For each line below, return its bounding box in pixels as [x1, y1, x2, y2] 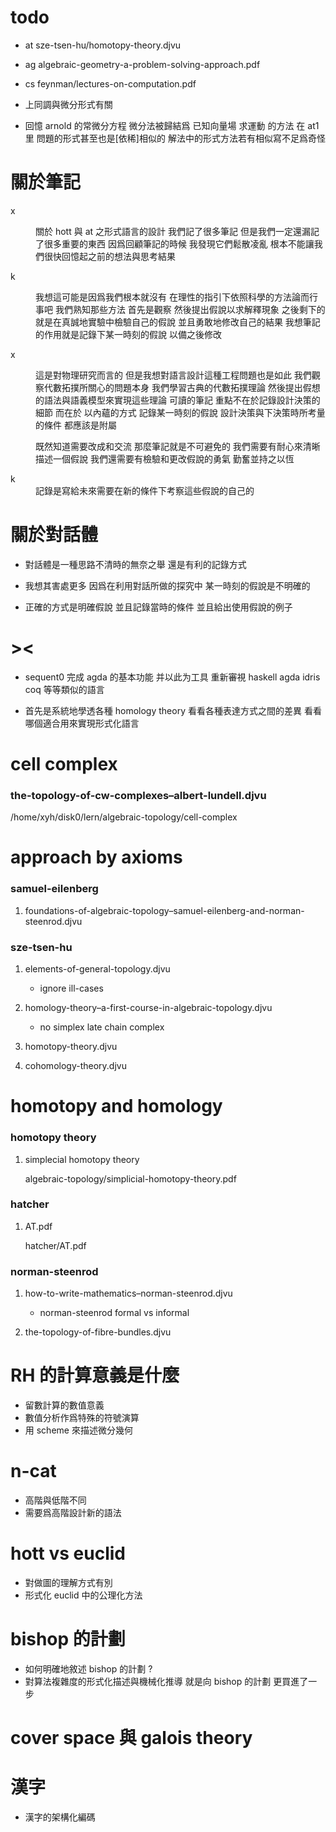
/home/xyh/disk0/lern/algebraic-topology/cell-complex [10, 811, 238, 823]
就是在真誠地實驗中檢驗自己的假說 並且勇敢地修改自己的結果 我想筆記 [35, 316, 321, 328]
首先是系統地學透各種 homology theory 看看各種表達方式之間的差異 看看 [24, 704, 322, 716]
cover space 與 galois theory [10, 1727, 253, 1750]
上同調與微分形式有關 [24, 98, 113, 110]
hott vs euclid [10, 1542, 126, 1565]
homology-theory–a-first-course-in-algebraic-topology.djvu [24, 1002, 273, 1014]
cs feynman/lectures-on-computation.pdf [24, 77, 197, 90]
